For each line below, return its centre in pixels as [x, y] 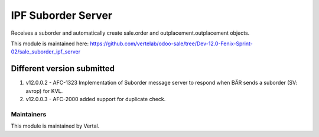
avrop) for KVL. [44, 91]
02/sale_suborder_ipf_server [46, 52]
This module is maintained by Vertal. [55, 126]
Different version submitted [63, 68]
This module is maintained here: [50, 44]
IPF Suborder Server [61, 15]
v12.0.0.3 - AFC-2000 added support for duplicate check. [96, 99]
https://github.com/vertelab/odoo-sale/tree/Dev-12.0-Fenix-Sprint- [172, 44]
